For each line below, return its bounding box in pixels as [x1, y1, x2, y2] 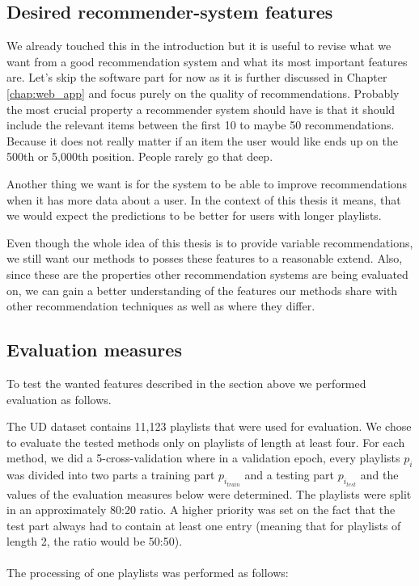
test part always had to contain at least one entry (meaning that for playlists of [6, 516, 401, 533]
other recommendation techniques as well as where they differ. [6, 297, 315, 314]
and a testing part [244, 466, 335, 483]
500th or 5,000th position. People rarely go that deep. [6, 148, 273, 165]
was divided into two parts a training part [6, 466, 215, 483]
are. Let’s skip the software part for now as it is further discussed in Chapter [6, 69, 387, 86]
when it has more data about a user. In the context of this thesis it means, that [6, 191, 401, 208]
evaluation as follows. [6, 390, 112, 407]
